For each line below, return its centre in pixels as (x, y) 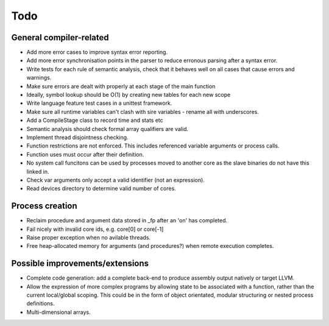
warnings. (39, 78)
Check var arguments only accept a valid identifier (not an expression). (116, 180)
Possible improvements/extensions (80, 264)
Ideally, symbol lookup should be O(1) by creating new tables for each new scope (129, 95)
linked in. (38, 171)
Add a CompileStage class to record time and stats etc (95, 120)
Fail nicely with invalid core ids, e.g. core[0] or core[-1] (95, 229)
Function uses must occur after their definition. (85, 154)
